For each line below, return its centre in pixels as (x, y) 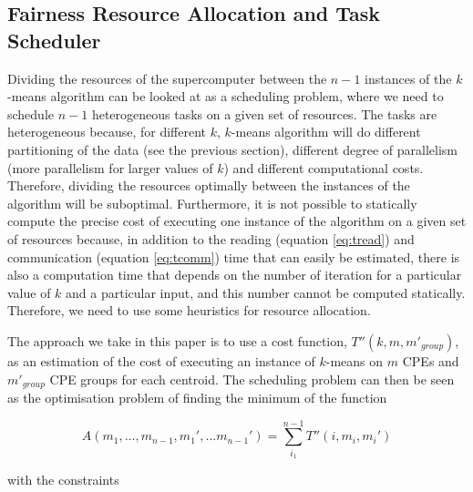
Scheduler (54, 40)
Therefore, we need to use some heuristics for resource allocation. (189, 310)
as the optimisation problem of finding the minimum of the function (197, 397)
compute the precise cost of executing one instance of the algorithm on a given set (237, 221)
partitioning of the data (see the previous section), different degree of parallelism (233, 149)
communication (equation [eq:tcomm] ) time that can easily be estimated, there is (234, 256)
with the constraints (63, 480)
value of (29, 292)
